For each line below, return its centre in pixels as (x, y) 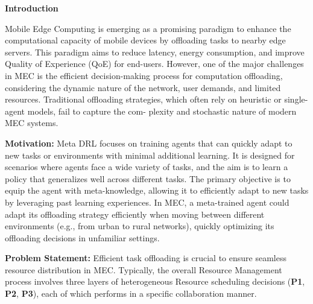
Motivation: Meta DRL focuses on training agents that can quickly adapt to (149, 143)
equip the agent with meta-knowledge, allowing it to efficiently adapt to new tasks (157, 190)
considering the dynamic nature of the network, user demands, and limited (143, 87)
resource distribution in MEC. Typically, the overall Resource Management (144, 269)
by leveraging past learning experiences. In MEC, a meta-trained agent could (147, 202)
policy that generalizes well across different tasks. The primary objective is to (148, 178)
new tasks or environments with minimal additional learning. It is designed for (150, 155)
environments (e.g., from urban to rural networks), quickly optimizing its (140, 226)
